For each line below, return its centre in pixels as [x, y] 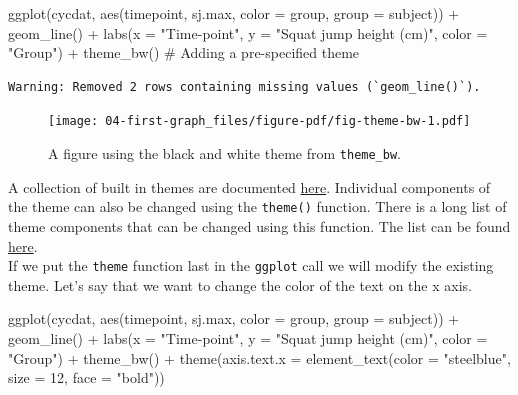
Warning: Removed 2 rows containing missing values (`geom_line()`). [244, 86]
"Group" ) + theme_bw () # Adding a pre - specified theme [184, 52]
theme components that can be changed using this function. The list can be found [259, 225]
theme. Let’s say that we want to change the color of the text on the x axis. [240, 284]
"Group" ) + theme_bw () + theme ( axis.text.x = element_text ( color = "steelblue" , [259, 357]
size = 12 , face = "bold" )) [86, 377]
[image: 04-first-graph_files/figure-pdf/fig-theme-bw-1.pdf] [259, 121]
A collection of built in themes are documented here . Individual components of [249, 186]
